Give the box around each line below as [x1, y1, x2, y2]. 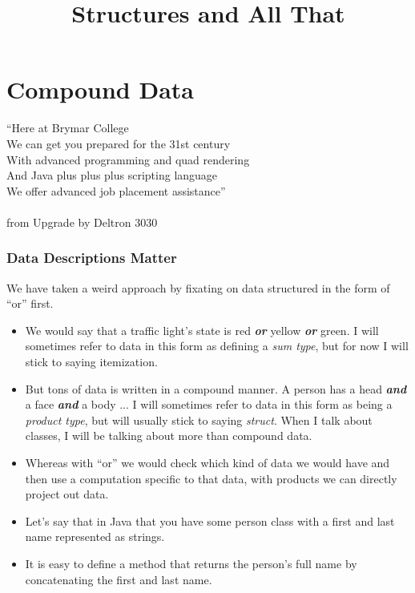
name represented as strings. [25, 528, 165, 545]
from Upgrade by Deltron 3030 [6, 213, 158, 230]
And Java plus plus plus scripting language [6, 167, 218, 184]
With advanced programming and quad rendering [6, 151, 250, 167]
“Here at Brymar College [6, 119, 129, 136]
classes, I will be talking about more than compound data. [25, 427, 312, 444]
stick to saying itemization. [25, 353, 158, 370]
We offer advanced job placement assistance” [6, 182, 226, 199]
